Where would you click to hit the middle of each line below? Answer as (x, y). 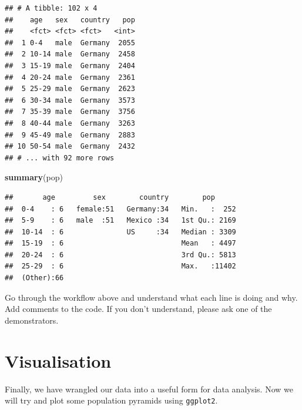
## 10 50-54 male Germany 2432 (70, 147)
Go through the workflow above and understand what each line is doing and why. (151, 297)
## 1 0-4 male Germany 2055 (70, 43)
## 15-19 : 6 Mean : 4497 (120, 243)
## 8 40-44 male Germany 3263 (70, 123)
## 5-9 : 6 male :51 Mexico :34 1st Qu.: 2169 (120, 221)
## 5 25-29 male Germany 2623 (70, 89)
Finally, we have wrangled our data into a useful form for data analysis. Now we (149, 389)
